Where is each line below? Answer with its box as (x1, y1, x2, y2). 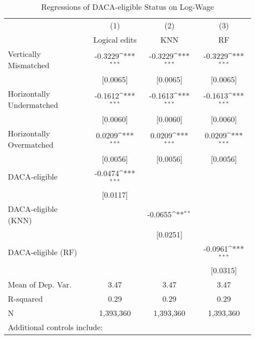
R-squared (8, 292, 43, 304)
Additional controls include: (8, 321, 103, 333)
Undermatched (8, 99, 58, 110)
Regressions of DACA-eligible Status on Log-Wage (41, 1, 214, 12)
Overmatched (8, 139, 53, 150)
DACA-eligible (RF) (8, 246, 77, 258)
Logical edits (93, 34, 137, 45)
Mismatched (8, 59, 50, 71)
